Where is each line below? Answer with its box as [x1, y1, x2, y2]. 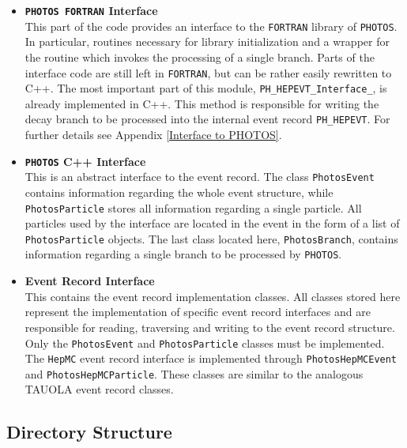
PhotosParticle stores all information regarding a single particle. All [24, 199, 362, 216]
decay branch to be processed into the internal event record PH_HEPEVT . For [24, 111, 390, 127]
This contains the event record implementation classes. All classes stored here [24, 288, 401, 304]
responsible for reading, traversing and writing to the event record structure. [24, 318, 395, 335]
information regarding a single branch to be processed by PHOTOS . [24, 246, 342, 262]
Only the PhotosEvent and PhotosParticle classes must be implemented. [24, 334, 385, 351]
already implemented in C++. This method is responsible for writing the [24, 95, 379, 111]
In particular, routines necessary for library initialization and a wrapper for [24, 33, 390, 50]
